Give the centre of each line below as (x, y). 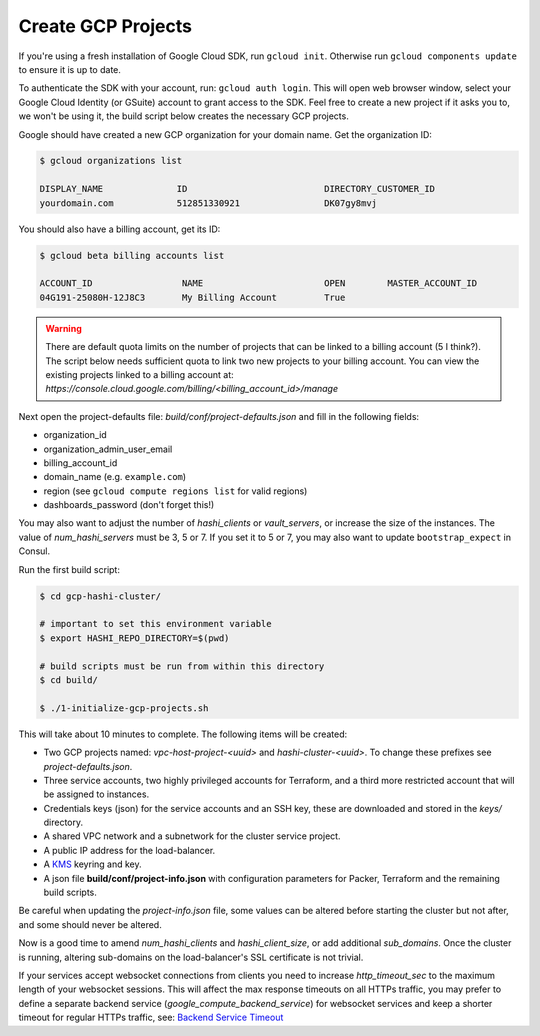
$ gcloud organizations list (111, 161)
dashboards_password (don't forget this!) (129, 505)
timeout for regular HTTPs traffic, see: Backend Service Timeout (151, 1017)
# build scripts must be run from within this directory (182, 666)
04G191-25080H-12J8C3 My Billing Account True (192, 297)
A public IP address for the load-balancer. (129, 850)
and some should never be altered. (90, 924)
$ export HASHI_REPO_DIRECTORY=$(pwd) (134, 638)
